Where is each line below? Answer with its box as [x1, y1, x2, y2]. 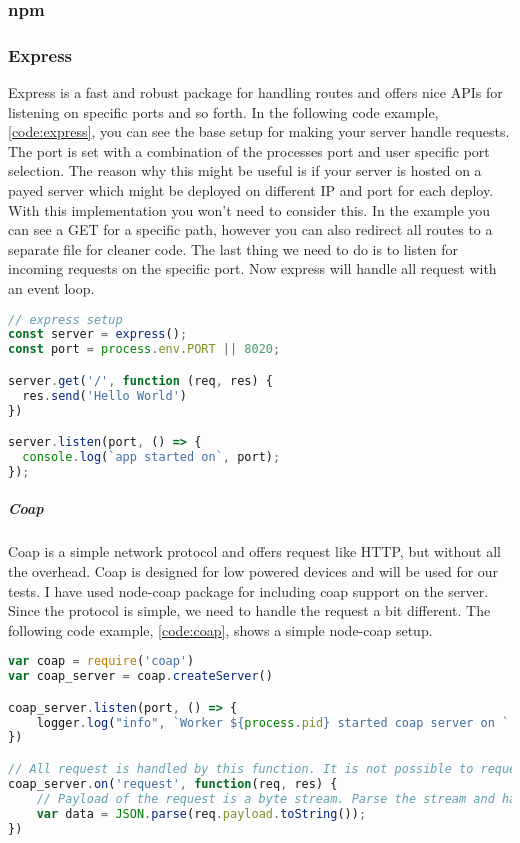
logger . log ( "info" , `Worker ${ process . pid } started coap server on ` [36, 715, 510, 730]
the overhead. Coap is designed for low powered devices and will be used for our [8, 560, 499, 581]
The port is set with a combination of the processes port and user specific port [8, 140, 490, 161]
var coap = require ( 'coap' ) [8, 654, 195, 669]
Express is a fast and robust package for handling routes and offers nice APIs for [8, 82, 503, 103]
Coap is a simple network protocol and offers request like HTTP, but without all [8, 541, 501, 562]
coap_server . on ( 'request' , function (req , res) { [8, 776, 338, 791]
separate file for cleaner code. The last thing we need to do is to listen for [8, 238, 458, 259]
